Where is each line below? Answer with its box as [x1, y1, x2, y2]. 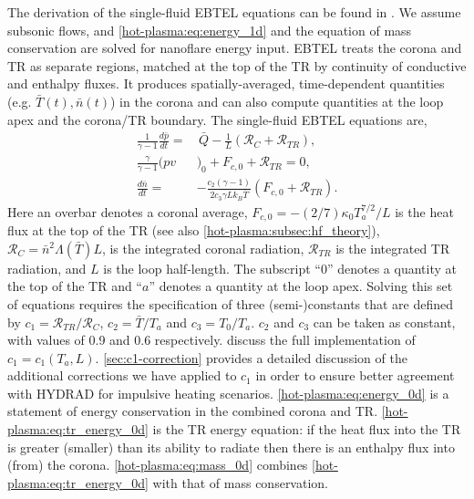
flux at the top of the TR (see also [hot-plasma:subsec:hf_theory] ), [7, 221, 380, 240]
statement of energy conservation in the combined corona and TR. [7, 401, 378, 421]
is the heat [395, 202, 454, 221]
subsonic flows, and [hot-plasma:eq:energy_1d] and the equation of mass [7, 20, 412, 39]
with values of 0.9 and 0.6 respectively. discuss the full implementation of [7, 330, 416, 349]
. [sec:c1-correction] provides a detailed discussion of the [95, 348, 407, 367]
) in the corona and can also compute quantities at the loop [110, 91, 444, 110]
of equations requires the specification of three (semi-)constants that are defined [7, 294, 454, 313]
